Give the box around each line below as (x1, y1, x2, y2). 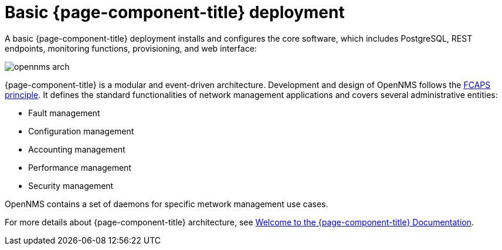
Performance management (28, 162, 131, 173)
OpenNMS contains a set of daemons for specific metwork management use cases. (5, 198, 328, 209)
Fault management (28, 107, 100, 118)
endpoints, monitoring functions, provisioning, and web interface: (5, 43, 257, 53)
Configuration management (28, 126, 134, 136)
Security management (28, 180, 114, 191)
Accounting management (28, 144, 126, 154)
